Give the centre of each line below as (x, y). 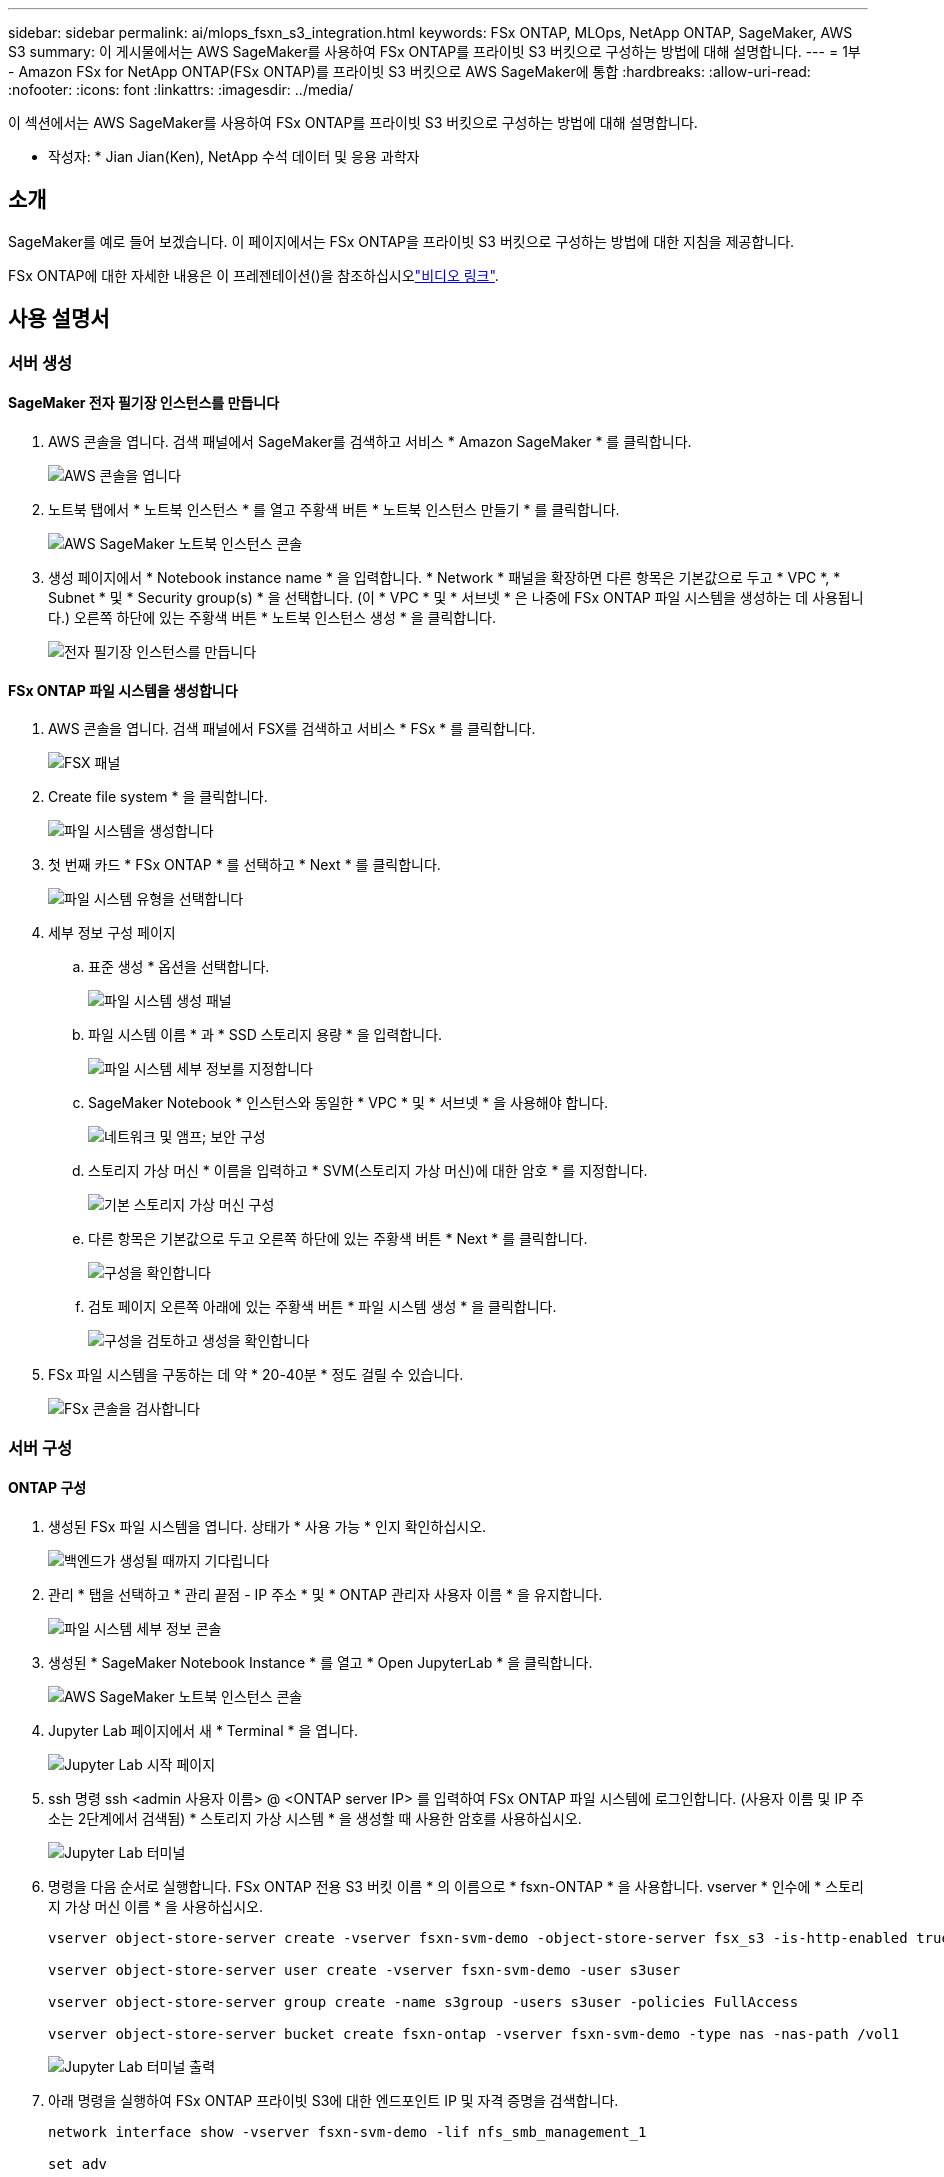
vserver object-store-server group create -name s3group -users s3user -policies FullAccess (423, 2001)
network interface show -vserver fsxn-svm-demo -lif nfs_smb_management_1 (347, 2131)
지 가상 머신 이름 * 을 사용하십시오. (155, 1906)
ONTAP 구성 (47, 1488)
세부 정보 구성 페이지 (112, 933)
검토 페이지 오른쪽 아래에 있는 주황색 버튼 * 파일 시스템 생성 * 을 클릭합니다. (322, 1307)
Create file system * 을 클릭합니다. (158, 797)
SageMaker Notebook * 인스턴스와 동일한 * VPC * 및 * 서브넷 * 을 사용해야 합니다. (348, 1103)
